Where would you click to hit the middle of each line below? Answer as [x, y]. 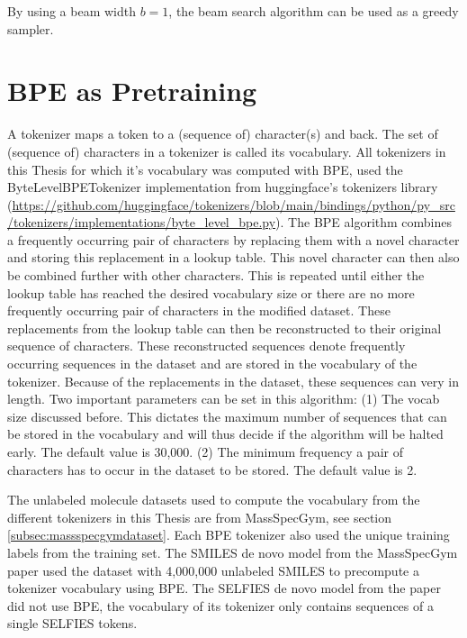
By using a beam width [72, 11]
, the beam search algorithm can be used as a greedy [314, 11]
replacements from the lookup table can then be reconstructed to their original [225, 328]
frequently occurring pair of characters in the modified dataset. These [199, 310]
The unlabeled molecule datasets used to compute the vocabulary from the [214, 500]
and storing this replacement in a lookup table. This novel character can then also [233, 257]
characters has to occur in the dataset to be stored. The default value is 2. [212, 469]
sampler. [31, 28]
